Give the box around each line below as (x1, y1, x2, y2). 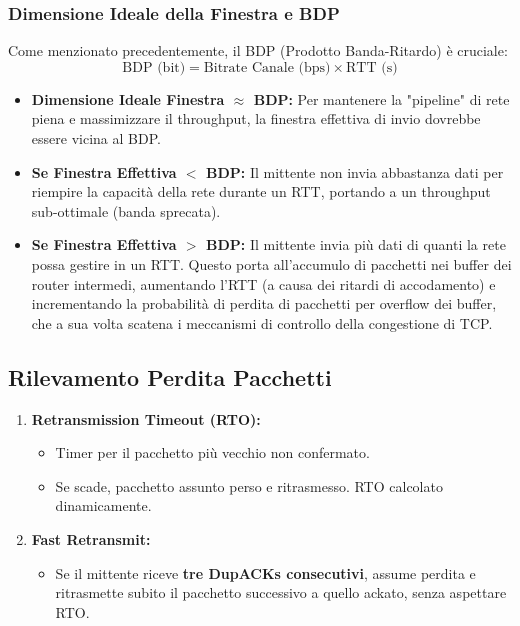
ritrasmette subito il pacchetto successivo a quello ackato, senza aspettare (55, 582, 507, 603)
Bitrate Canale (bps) (203, 60, 331, 75)
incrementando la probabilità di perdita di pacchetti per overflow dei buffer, (31, 293, 497, 314)
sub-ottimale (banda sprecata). (31, 200, 221, 221)
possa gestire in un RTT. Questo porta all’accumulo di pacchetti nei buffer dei (31, 253, 512, 274)
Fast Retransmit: (31, 528, 151, 549)
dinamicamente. (55, 495, 152, 516)
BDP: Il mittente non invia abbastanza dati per (206, 161, 504, 182)
